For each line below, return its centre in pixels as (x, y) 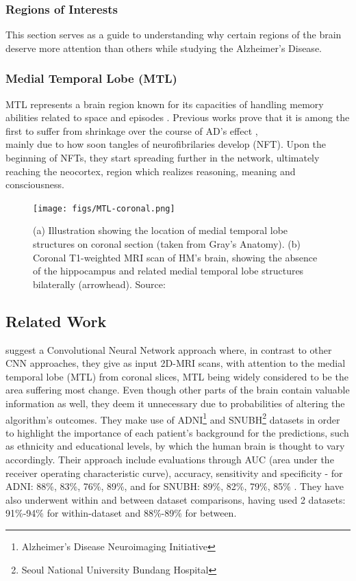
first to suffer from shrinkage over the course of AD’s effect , (132, 130)
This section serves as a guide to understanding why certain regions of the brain (174, 35)
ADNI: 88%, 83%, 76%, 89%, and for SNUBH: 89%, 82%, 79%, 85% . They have (175, 486)
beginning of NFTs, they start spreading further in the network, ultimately (163, 157)
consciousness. (35, 184)
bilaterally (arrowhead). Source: (99, 284)
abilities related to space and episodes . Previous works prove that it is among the (178, 117)
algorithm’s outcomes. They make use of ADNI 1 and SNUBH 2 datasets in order (173, 418)
